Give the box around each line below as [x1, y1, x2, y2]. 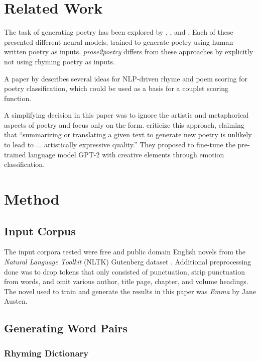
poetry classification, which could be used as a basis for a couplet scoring [4, 83, 229, 94]
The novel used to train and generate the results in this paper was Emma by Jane [4, 286, 256, 296]
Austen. [4, 296, 28, 306]
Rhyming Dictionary [4, 346, 89, 359]
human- [212, 36, 235, 47]
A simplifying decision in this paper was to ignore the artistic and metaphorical [4, 110, 249, 120]
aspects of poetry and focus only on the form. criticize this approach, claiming [4, 119, 244, 130]
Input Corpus [4, 223, 76, 238]
